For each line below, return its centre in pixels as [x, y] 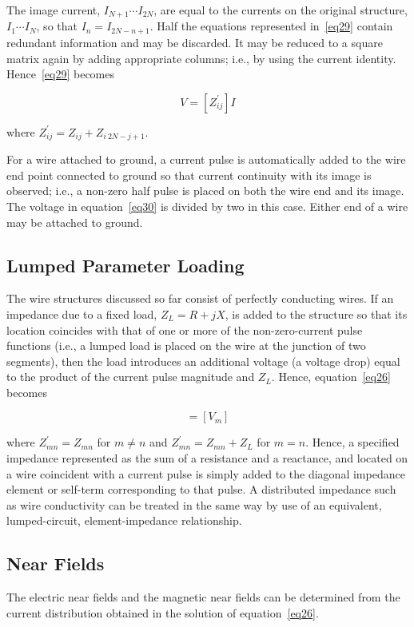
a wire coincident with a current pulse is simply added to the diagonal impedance [206, 473]
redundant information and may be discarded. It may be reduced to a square [195, 42]
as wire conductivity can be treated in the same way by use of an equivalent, [194, 504]
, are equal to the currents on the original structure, [281, 10]
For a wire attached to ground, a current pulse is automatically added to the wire [206, 159]
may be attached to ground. [75, 222]
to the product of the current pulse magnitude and [131, 377]
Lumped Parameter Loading [125, 265]
